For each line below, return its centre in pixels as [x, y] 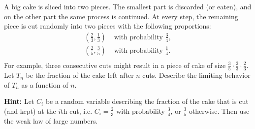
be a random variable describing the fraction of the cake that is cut [147, 101]
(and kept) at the [30, 111]
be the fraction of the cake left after [80, 75]
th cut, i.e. [77, 111]
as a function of [45, 84]
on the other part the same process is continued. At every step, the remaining [121, 16]
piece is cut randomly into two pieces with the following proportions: [108, 26]
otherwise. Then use [219, 111]
